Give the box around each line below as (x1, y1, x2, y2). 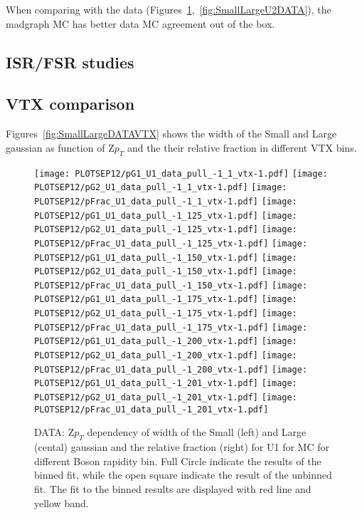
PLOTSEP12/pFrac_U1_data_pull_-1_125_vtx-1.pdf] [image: (34, 238, 308, 249)
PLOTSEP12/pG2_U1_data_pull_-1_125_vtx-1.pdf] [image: (34, 224, 297, 235)
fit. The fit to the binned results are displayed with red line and (34, 481, 312, 496)
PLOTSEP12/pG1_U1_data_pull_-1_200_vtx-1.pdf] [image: (34, 336, 297, 347)
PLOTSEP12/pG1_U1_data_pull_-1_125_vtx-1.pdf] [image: (34, 210, 297, 221)
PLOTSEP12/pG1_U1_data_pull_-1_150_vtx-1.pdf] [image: (34, 252, 297, 263)
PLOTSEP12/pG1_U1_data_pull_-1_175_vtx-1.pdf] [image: (34, 294, 297, 305)
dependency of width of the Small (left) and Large (87, 425, 307, 439)
